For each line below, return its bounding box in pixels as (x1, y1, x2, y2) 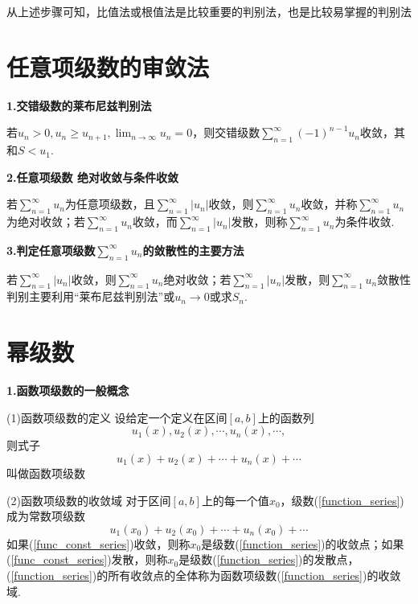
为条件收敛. (334, 213, 395, 230)
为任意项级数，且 (64, 195, 155, 212)
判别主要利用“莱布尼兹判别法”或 (6, 288, 175, 305)
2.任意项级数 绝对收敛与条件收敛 (6, 168, 178, 185)
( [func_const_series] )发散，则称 (6, 551, 168, 568)
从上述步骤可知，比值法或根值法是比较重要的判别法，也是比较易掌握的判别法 (6, 3, 412, 19)
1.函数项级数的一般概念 (6, 382, 129, 399)
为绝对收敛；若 (6, 213, 85, 230)
